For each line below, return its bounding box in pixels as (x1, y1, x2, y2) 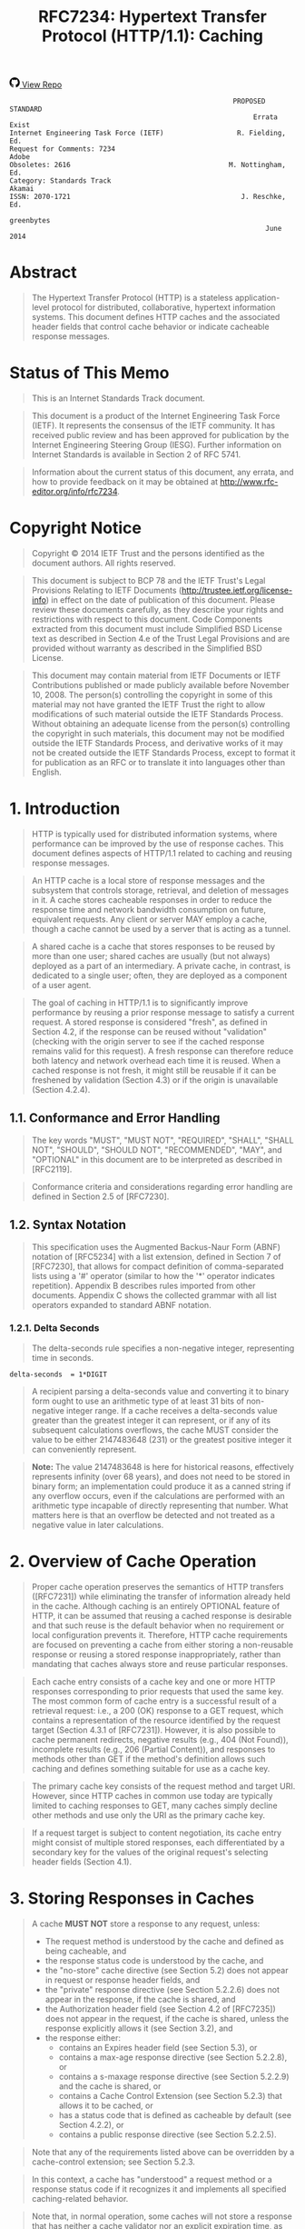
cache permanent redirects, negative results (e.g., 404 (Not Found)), (31, 1734, 289, 1744)
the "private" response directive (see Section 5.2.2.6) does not (44, 1984, 280, 1994)
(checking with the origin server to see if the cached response (31, 1035, 265, 1046)
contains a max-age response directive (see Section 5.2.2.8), (58, 2052, 288, 2063)
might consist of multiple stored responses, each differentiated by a (31, 1836, 285, 1847)
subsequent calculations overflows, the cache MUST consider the (31, 1424, 279, 1435)
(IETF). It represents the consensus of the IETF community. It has (31, 420, 275, 431)
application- (234, 293, 280, 304)
